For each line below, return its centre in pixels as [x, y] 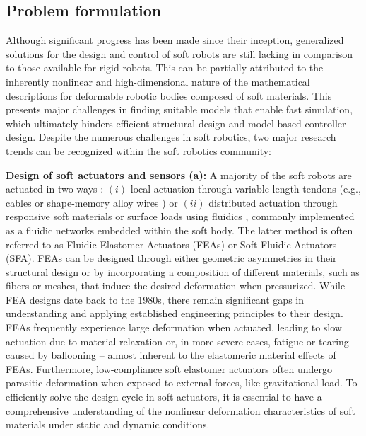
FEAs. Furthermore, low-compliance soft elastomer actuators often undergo [169, 368]
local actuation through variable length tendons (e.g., [246, 189]
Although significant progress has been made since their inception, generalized [175, 40]
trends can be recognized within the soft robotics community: [139, 150]
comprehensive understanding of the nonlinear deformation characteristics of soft [181, 410]
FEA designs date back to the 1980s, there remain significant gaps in [155, 299]
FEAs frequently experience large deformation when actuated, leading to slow [174, 327]
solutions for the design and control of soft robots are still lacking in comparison [179, 53]
